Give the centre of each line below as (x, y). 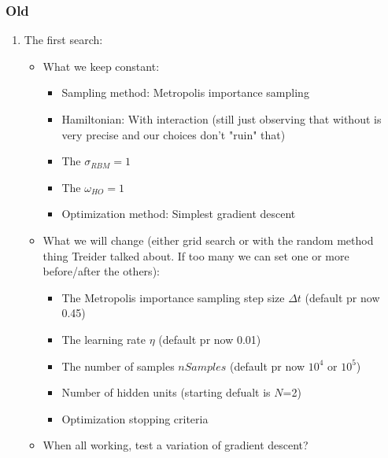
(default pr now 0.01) (210, 339)
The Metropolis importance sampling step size (173, 297)
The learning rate (104, 339)
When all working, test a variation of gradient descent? (176, 445)
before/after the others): (101, 271)
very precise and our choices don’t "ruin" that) (174, 134)
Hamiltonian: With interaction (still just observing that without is (222, 119)
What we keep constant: (101, 66)
